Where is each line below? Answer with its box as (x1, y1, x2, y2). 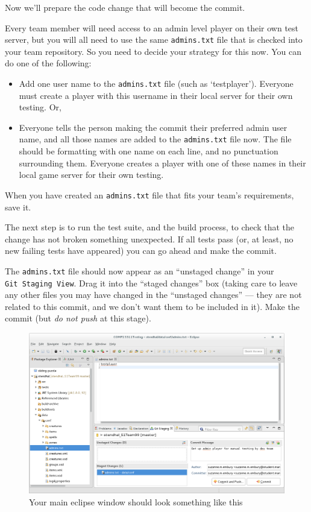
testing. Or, (19, 101, 61, 113)
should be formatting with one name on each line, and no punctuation (19, 145, 278, 157)
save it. (5, 200, 31, 213)
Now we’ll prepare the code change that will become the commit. (5, 1, 245, 13)
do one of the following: (5, 57, 92, 69)
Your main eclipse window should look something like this (29, 495, 243, 508)
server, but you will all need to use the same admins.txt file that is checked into (5, 33, 303, 46)
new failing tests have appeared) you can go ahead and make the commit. (5, 244, 277, 257)
